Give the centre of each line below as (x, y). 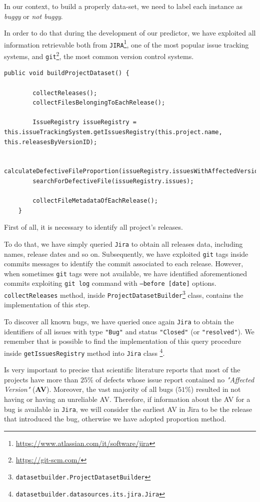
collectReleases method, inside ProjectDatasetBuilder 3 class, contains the (124, 294)
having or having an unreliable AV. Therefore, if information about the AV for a (127, 399)
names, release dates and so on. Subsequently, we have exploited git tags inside (126, 254)
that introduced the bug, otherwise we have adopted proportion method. (115, 419)
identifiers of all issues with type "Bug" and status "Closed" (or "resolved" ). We (129, 331)
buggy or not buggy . (33, 16)
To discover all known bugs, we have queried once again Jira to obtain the (119, 322)
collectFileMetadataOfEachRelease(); (95, 201)
